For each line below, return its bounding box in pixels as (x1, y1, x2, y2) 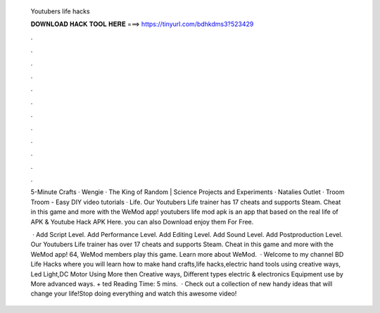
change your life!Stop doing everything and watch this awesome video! (30, 289, 237, 298)
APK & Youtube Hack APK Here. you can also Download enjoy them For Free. (30, 217, 254, 226)
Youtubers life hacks (30, 7, 91, 15)
